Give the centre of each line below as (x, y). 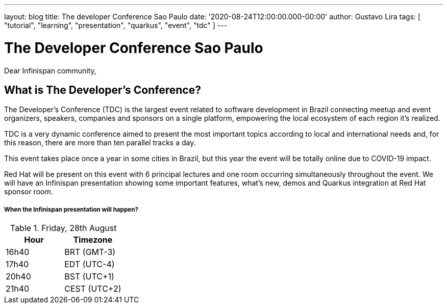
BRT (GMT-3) (90, 252)
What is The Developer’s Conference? (103, 90)
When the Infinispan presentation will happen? (71, 209)
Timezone (93, 240)
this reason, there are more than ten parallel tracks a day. (100, 143)
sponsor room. (29, 192)
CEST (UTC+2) (93, 289)
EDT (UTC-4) (90, 264)
